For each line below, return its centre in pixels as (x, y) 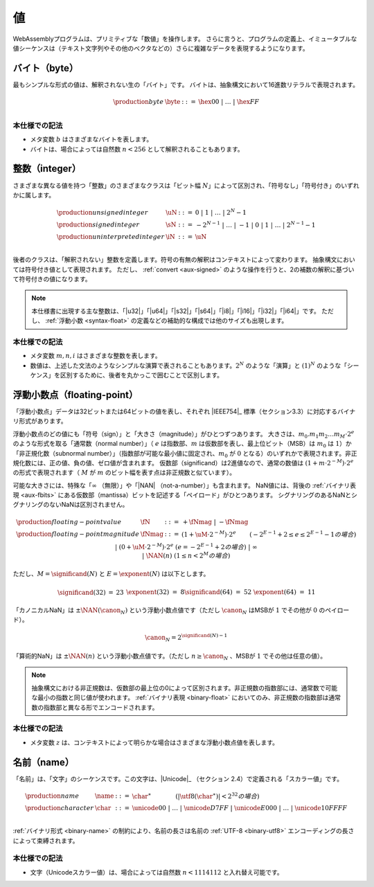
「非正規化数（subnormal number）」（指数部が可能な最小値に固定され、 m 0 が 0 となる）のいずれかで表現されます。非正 (185, 454)
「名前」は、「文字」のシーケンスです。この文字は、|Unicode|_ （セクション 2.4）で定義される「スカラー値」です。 (178, 778)
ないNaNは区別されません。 (89, 505)
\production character (60, 808)
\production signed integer (98, 225)
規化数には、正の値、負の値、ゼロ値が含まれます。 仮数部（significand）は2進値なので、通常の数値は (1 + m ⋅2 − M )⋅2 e (183, 462)
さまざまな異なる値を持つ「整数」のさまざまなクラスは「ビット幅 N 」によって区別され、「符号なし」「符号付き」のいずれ (186, 185)
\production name (52, 796)
